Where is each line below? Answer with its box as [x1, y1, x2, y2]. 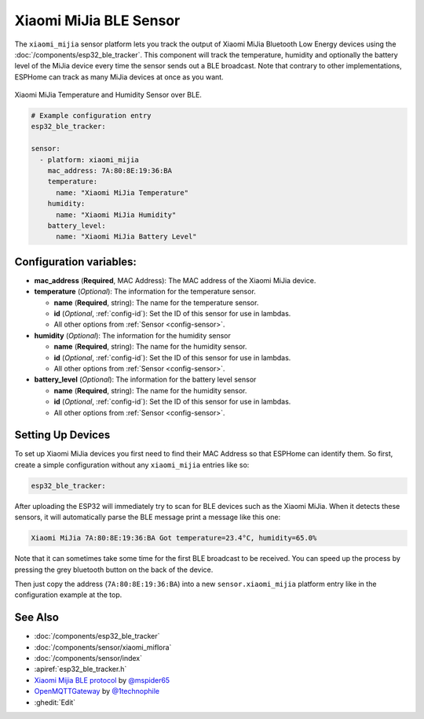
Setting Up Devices [14, 429, 111, 442]
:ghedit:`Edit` [34, 697, 76, 707]
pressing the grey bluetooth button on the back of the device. [14, 565, 214, 574]
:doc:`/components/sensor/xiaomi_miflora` [34, 642, 172, 652]
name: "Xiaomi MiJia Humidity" [56, 210, 177, 219]
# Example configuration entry [31, 111, 152, 120]
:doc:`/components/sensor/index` [34, 654, 143, 663]
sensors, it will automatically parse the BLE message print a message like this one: [14, 512, 281, 522]
